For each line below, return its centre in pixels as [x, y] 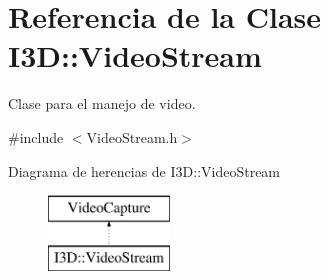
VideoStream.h [132, 136]
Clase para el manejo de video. [102, 103]
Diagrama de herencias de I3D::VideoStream [144, 170]
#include [36, 136]
